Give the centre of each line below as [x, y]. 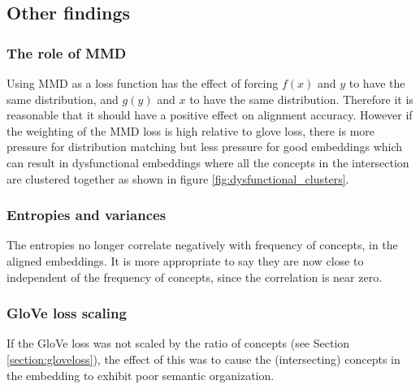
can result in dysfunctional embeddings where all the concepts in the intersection [208, 162]
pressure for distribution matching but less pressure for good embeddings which [205, 147]
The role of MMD [67, 52]
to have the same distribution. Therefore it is [301, 99]
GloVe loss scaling [67, 313]
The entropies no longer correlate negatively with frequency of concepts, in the [202, 245]
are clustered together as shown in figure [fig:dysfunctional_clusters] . [178, 178]
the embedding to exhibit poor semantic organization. [141, 375]
